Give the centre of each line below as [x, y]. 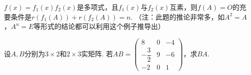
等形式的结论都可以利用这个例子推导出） [99, 26]
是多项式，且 [98, 7]
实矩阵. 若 [97, 53]
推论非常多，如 [200, 16]
